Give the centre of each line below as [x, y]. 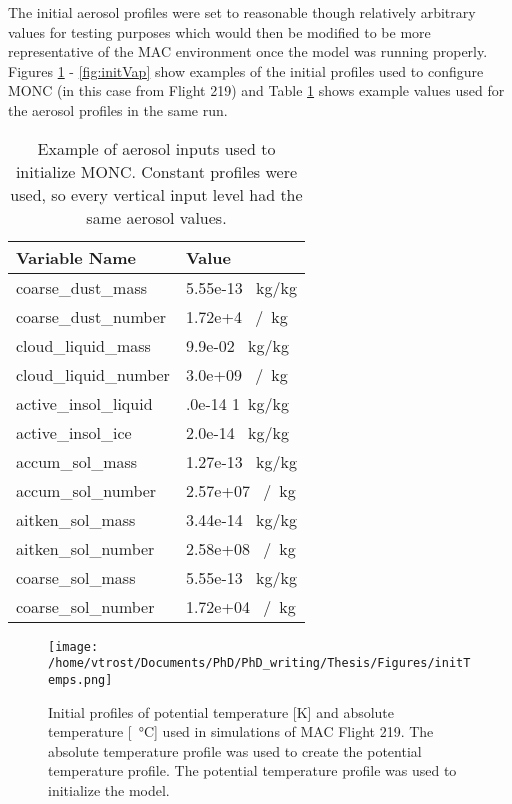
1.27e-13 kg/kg [241, 461]
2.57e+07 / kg [240, 490]
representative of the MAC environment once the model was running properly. [248, 51]
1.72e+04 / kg [240, 606]
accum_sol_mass [77, 461]
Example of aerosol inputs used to [156, 148]
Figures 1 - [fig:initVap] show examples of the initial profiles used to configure [246, 70]
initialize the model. [109, 789]
